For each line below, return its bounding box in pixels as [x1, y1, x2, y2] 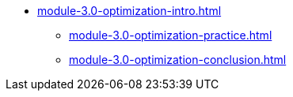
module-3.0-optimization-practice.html [69, 28, 272, 42]
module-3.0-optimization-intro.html [37, 4, 222, 17]
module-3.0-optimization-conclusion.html [69, 53, 287, 66]
